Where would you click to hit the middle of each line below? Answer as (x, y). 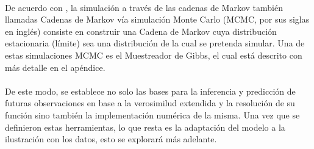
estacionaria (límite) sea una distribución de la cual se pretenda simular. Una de (155, 43)
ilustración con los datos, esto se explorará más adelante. (111, 139)
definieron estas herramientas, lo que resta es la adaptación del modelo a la (145, 127)
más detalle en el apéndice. (55, 67)
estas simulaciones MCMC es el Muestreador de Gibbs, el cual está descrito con (154, 55)
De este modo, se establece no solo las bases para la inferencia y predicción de (150, 91)
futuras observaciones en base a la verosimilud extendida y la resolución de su (150, 103)
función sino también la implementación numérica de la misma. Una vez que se (152, 114)
